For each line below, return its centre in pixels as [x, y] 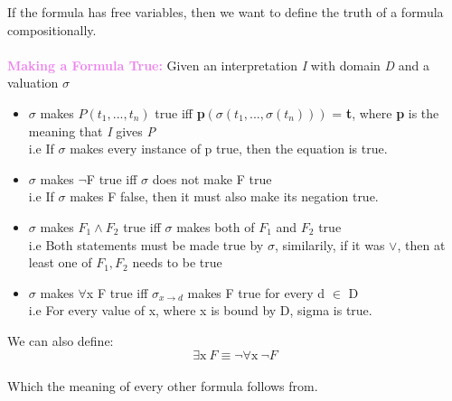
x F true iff [117, 292]
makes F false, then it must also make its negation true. [224, 196]
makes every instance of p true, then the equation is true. [229, 149]
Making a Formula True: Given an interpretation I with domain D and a [218, 65]
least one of [60, 262]
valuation [33, 83]
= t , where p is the [386, 112]
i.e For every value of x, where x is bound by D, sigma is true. [200, 310]
